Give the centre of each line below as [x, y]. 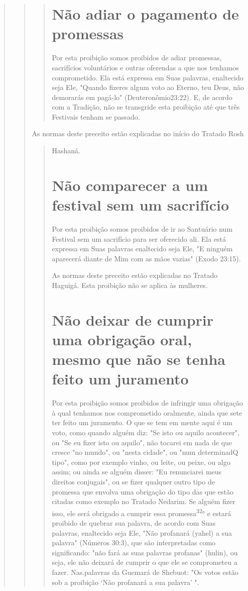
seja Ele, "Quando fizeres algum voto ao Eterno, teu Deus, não [148, 87]
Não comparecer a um [130, 185]
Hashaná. [66, 151]
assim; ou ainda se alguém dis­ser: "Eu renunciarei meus [137, 472]
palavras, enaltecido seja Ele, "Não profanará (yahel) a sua [142, 532]
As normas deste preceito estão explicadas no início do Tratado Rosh [138, 133]
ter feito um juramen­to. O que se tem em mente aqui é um [142, 422]
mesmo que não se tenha [139, 359]
